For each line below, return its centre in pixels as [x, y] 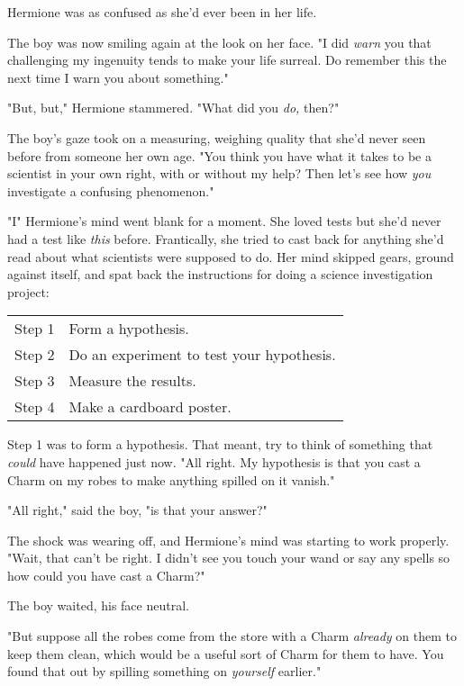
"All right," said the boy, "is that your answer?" [137, 510]
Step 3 [35, 381]
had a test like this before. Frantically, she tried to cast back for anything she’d [226, 238]
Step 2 [35, 355]
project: [28, 291]
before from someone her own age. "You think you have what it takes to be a [219, 155]
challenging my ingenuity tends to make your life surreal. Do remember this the [227, 60]
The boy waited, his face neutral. [98, 605]
